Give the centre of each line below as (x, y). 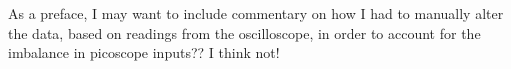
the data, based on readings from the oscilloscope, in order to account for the (244, 32)
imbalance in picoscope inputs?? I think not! (144, 52)
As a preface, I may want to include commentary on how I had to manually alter (256, 13)
